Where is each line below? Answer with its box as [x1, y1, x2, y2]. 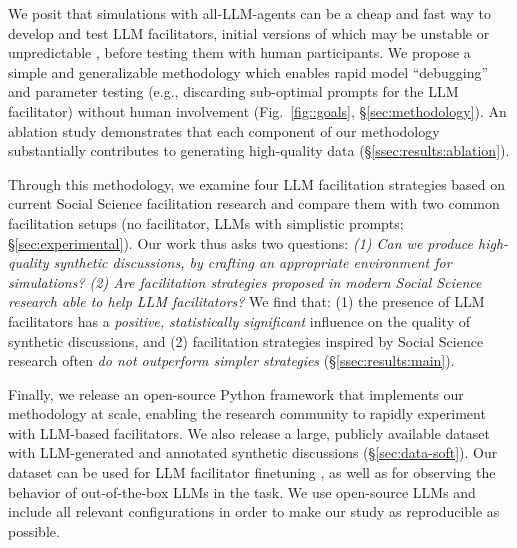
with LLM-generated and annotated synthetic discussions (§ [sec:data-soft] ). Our [8, 442, 498, 463]
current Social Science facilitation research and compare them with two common [8, 193, 500, 214]
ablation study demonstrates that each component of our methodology [8, 120, 440, 141]
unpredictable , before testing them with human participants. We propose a [8, 42, 471, 63]
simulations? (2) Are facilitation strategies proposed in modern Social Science [8, 271, 482, 292]
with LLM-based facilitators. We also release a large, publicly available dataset [8, 422, 490, 443]
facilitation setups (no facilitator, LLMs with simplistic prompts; [8, 212, 404, 233]
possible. [8, 520, 60, 541]
